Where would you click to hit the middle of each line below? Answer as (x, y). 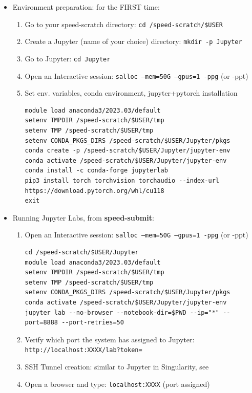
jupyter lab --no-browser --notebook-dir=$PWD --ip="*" (122, 312)
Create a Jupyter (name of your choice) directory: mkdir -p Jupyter (133, 41)
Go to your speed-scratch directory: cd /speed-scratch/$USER (124, 24)
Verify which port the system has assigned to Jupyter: (110, 339)
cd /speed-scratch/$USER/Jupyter (82, 252)
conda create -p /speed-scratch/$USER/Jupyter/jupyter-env (128, 151)
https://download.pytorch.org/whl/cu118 (94, 191)
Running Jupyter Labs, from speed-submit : (83, 217)
